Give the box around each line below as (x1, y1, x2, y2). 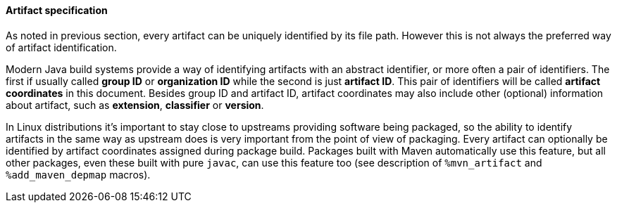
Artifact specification (6, 4, 108, 16)
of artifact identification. (6, 41, 117, 53)
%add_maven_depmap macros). (6, 168, 151, 181)
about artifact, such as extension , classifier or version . (6, 98, 264, 111)
